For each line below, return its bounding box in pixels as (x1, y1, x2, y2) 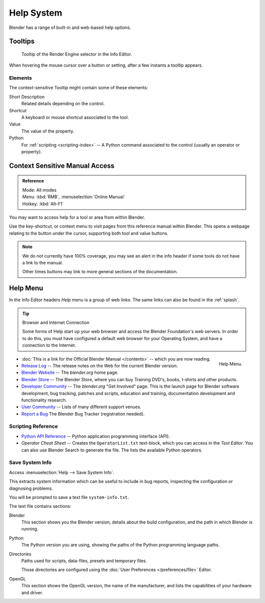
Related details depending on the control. (21, 101, 105, 106)
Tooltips (9, 37, 35, 46)
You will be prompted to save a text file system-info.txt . (9, 494, 129, 500)
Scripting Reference (9, 423, 58, 430)
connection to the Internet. (22, 342, 76, 348)
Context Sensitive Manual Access (9, 161, 115, 170)
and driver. (21, 589, 44, 596)
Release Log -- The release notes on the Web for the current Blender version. (21, 363, 178, 368)
